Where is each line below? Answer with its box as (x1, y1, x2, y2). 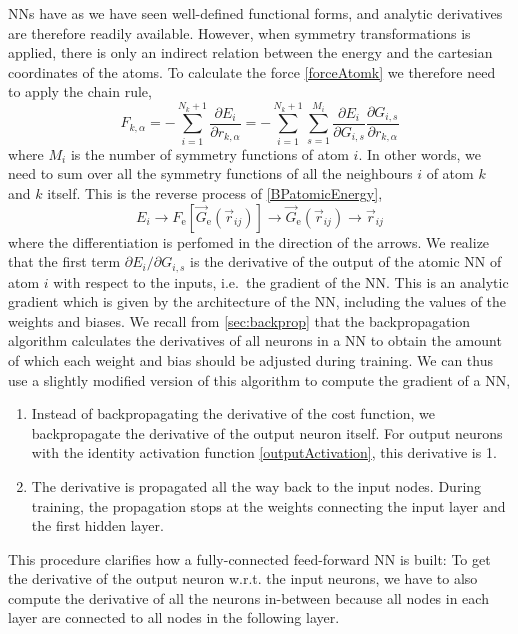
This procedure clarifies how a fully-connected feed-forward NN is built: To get (8, 548, 491, 569)
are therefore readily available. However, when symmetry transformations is (8, 22, 471, 43)
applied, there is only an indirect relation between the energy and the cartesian (8, 42, 493, 63)
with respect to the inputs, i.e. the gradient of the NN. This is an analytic (53, 271, 509, 292)
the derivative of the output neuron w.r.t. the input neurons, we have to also (8, 568, 478, 589)
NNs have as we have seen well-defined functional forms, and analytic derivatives (8, 3, 503, 23)
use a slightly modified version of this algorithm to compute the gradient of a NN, (8, 369, 511, 390)
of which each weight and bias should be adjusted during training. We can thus (8, 349, 493, 370)
